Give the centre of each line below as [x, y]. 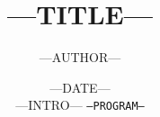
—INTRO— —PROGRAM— [80, 105]
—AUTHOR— [80, 57]
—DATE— [80, 87]
